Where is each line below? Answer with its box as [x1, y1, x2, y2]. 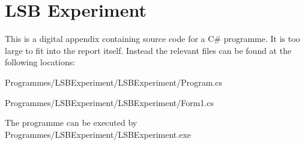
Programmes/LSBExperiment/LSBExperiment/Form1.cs [5, 96, 214, 108]
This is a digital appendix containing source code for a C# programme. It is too [5, 32, 300, 45]
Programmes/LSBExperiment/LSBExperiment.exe [5, 128, 192, 140]
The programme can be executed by [5, 116, 137, 129]
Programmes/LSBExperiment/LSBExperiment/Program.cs [5, 75, 223, 88]
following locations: [5, 56, 76, 68]
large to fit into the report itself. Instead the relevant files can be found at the [5, 44, 292, 56]
